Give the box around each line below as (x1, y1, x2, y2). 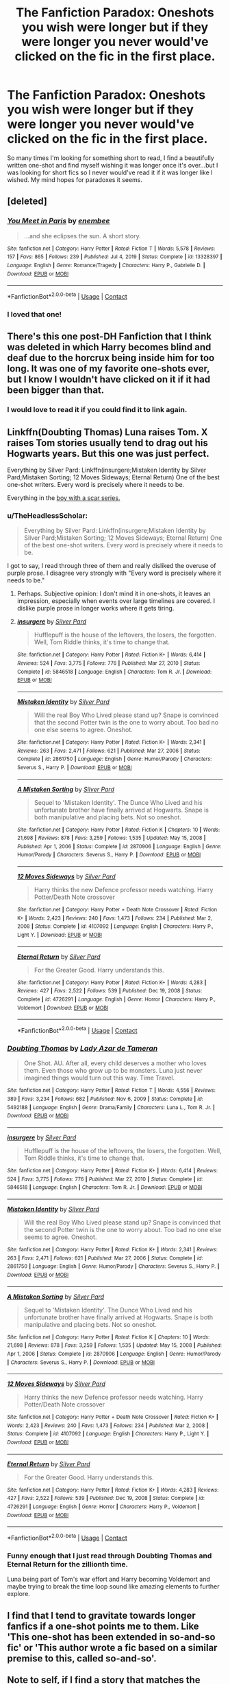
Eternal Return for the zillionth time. (7, 1560, 129, 1569)
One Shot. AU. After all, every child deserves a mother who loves (23, 1059, 207, 1067)
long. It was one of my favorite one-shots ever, (7, 363, 210, 375)
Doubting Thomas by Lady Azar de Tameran (7, 1043, 158, 1053)
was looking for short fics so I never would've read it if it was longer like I (7, 168, 214, 177)
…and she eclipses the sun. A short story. (23, 231, 142, 240)
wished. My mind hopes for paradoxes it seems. (7, 175, 142, 183)
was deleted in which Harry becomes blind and (7, 341, 212, 353)
